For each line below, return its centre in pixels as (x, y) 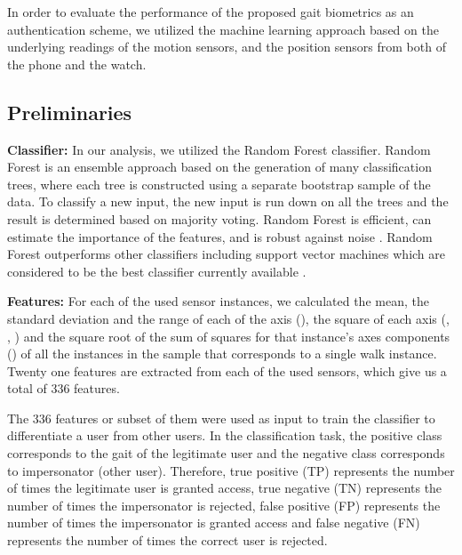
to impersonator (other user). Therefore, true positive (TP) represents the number (231, 470)
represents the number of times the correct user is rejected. (167, 540)
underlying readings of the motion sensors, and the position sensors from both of (227, 47)
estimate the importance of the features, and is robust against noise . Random (220, 236)
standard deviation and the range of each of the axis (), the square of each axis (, (228, 318)
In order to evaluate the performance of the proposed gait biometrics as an (211, 12)
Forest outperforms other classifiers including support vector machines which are (226, 254)
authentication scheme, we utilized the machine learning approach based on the (223, 29)
